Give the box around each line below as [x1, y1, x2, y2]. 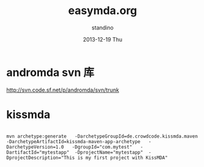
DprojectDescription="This [6, 154, 75, 161]
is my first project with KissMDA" [77, 154, 168, 161]
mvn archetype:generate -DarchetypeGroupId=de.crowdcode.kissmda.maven [6, 133, 199, 139]
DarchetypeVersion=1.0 [6, 144, 64, 150]
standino [91, 24, 114, 31]
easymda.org [68, 4, 137, 18]
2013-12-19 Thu [82, 35, 123, 43]
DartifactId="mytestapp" [6, 149, 70, 155]
